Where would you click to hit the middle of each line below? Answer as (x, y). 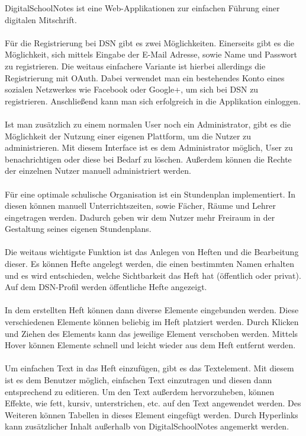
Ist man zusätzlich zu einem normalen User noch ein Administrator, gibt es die (148, 124)
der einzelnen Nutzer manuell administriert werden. (98, 171)
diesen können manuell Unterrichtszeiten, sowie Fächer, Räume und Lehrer (141, 206)
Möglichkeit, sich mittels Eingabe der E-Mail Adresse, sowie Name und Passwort (151, 54)
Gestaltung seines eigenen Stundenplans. (78, 229)
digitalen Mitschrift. (41, 19)
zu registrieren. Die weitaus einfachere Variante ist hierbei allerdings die (135, 66)
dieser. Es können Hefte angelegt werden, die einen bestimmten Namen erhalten (149, 264)
